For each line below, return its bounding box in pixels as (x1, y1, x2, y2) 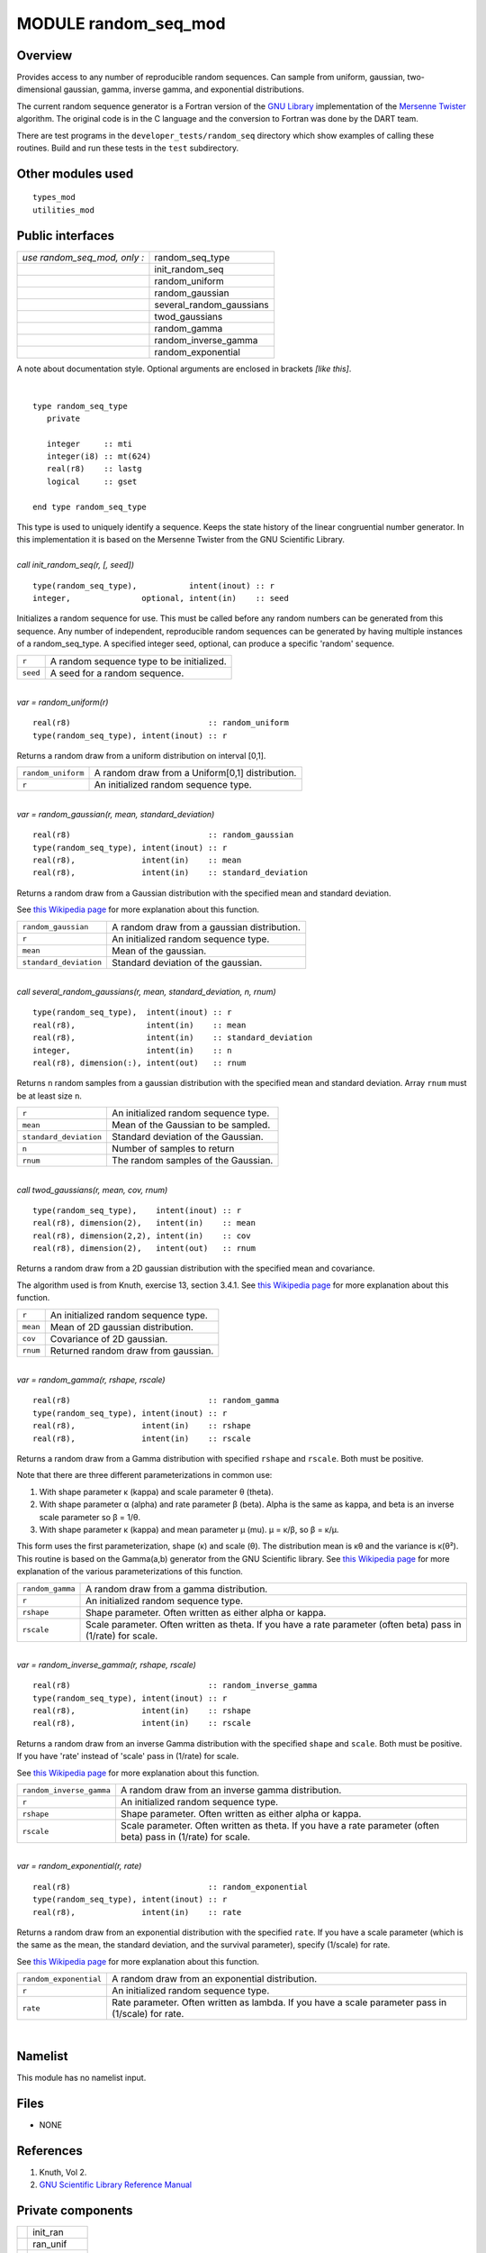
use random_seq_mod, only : (22, 251, 145, 263)
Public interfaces (16, 228, 115, 243)
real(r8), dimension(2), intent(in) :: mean (32, 1218, 256, 1228)
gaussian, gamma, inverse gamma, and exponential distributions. (63, 84, 305, 95)
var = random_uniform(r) (16, 697, 109, 707)
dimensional (16, 84, 62, 95)
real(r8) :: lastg (46, 464, 142, 474)
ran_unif (32, 2238, 67, 2250)
